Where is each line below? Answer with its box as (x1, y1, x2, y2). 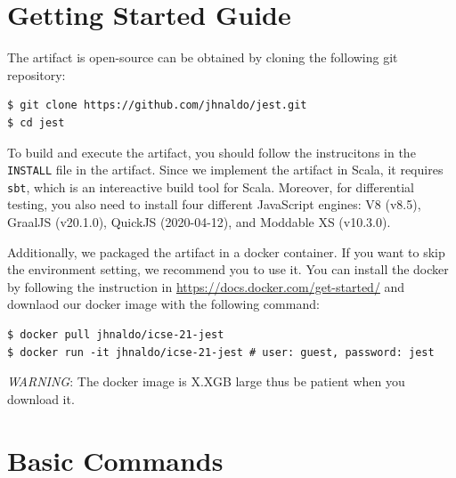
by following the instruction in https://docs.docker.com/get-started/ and (7, 277, 405, 296)
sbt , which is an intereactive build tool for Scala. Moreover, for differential (7, 177, 414, 196)
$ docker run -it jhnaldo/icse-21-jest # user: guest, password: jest (7, 345, 435, 359)
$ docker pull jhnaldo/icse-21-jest (7, 328, 224, 341)
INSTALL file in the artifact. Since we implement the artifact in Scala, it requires (7, 160, 444, 179)
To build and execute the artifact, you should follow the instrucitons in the (7, 142, 416, 161)
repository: (7, 65, 66, 84)
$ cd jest (7, 116, 65, 129)
